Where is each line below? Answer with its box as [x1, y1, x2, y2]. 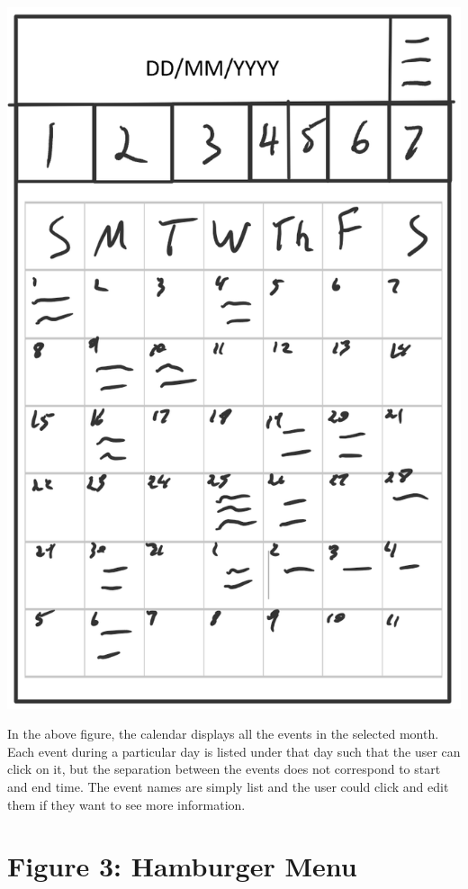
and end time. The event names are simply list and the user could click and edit [7, 777, 449, 795]
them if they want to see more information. [7, 795, 246, 813]
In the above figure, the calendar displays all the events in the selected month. [7, 724, 439, 743]
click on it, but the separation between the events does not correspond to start [7, 759, 441, 778]
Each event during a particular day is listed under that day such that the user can [7, 741, 461, 760]
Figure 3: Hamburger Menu [7, 848, 357, 885]
